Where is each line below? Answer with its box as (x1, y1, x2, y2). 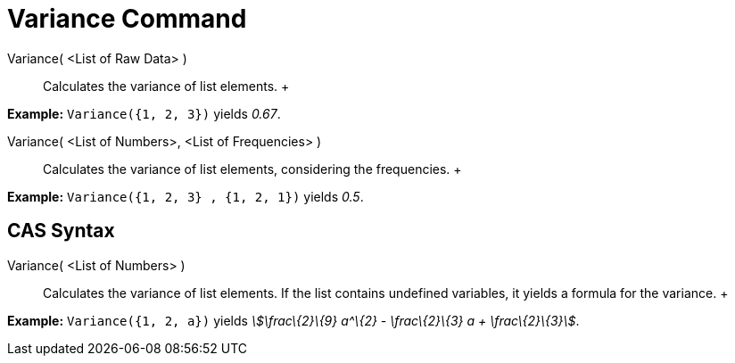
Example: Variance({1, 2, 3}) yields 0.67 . (7, 105, 281, 121)
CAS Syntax (7, 219, 115, 243)
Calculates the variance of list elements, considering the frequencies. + (43, 161, 462, 177)
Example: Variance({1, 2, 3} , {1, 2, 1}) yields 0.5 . (7, 188, 364, 204)
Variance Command (7, 4, 247, 34)
